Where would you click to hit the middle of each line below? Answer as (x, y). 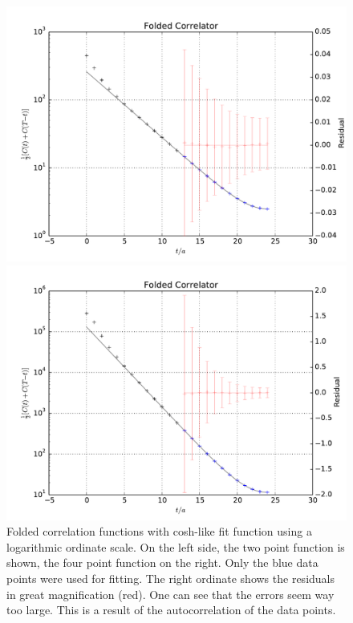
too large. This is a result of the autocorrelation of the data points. (171, 610)
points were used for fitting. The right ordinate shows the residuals (170, 578)
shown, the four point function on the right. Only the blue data (162, 562)
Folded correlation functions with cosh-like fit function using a (159, 531)
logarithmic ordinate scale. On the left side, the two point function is (176, 546)
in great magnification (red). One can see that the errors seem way (170, 594)
